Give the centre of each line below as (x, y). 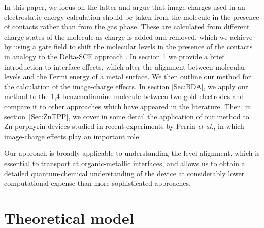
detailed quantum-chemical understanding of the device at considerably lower (124, 173)
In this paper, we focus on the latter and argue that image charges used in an (125, 7)
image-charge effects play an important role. (73, 136)
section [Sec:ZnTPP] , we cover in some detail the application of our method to (127, 116)
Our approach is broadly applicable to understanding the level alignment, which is (132, 153)
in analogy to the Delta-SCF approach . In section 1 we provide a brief (114, 56)
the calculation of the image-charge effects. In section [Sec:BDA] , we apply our (126, 86)
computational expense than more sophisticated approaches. (97, 183)
